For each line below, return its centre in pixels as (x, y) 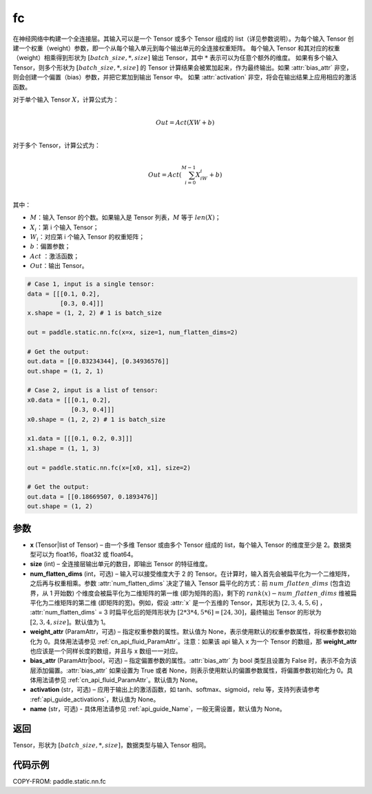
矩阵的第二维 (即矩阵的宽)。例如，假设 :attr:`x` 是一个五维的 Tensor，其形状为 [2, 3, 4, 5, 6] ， (193, 602)
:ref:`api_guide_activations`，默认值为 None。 (95, 699)
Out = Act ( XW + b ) (185, 123)
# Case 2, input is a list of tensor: (93, 390)
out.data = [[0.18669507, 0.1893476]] (93, 496)
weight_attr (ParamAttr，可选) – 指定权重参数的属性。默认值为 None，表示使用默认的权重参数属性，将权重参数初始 (193, 632)
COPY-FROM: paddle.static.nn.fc (59, 782)
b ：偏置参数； (50, 246)
